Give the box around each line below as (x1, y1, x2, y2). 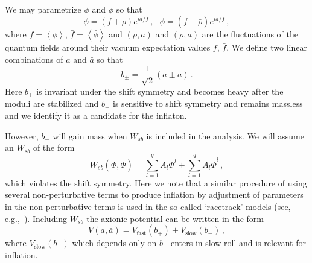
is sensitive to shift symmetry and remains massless (113, 97, 303, 110)
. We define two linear (226, 41, 307, 54)
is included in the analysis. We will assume (146, 129, 304, 142)
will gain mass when (53, 129, 127, 142)
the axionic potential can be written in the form (86, 212, 264, 224)
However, (5, 129, 39, 142)
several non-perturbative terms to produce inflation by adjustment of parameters (5, 188, 304, 201)
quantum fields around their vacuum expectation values (5, 41, 211, 54)
